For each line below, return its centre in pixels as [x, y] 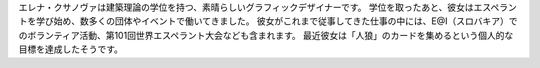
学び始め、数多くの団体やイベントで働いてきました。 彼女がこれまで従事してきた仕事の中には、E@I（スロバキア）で [276, 21]
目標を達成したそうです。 [71, 49]
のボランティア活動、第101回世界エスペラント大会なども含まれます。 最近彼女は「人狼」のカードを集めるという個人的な [266, 35]
